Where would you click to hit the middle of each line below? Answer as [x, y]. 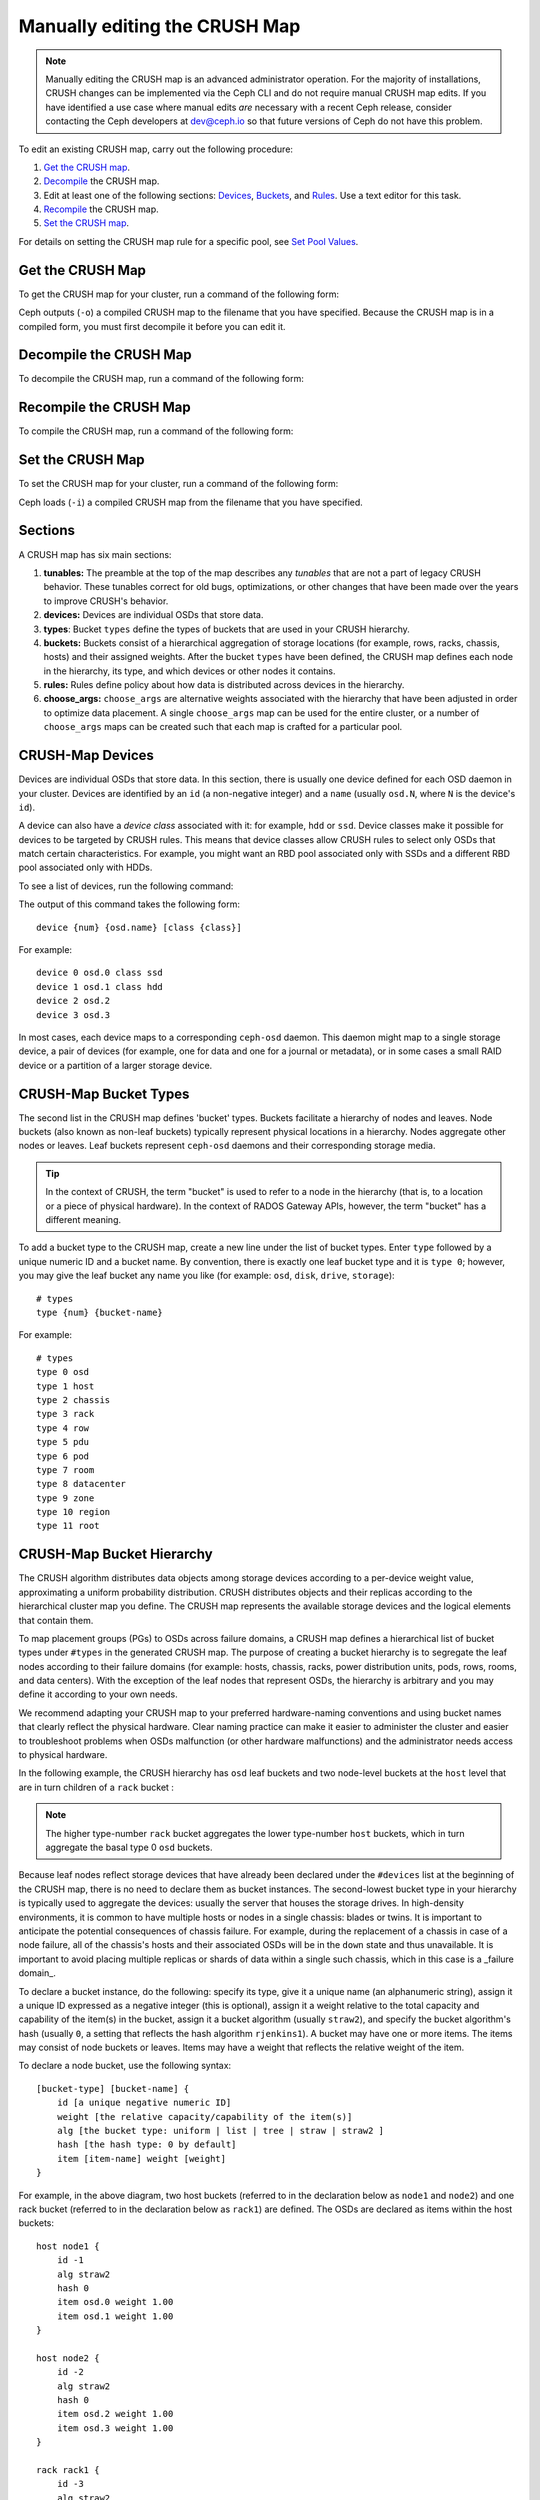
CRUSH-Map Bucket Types [104, 1093]
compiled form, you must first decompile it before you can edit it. [152, 326]
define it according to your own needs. [98, 1694]
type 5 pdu [63, 1442]
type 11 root [68, 1526]
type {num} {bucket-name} [100, 1312]
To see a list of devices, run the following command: [126, 886]
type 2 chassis [73, 1399]
